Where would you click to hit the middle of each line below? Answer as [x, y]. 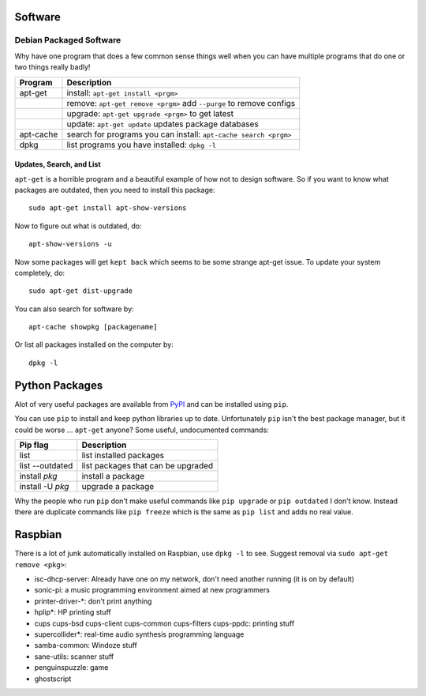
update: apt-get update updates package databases [163, 124]
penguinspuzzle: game [71, 668]
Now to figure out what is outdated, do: [78, 226]
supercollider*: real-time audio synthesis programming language [139, 634]
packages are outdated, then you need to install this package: [115, 190]
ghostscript [53, 679]
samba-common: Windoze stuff [86, 645]
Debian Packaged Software [68, 40]
